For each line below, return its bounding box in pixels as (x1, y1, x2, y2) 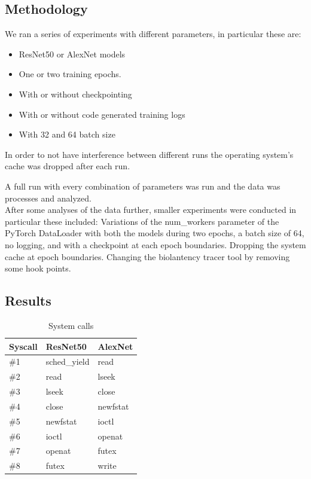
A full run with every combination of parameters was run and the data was (5, 179, 280, 192)
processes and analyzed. (5, 191, 92, 204)
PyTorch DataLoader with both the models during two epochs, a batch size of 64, (5, 227, 304, 239)
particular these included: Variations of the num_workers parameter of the (5, 215, 279, 227)
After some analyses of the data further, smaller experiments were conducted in (5, 203, 297, 216)
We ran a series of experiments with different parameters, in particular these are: (5, 28, 301, 40)
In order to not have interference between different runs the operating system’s (5, 148, 294, 160)
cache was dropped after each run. (5, 160, 130, 172)
